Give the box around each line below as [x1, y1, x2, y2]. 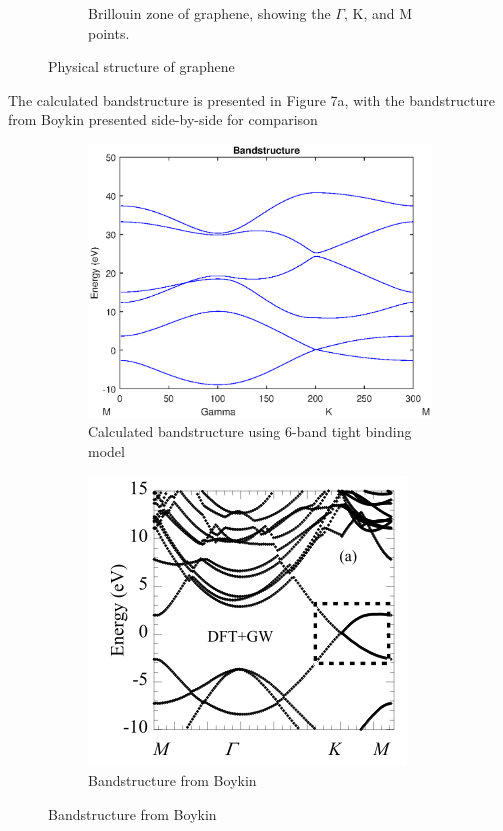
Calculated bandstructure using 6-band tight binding [88, 421, 412, 442]
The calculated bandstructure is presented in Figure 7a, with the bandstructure [8, 89, 495, 110]
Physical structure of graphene [48, 56, 235, 77]
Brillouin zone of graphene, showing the [88, 3, 331, 23]
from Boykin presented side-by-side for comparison [8, 109, 318, 130]
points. [88, 22, 130, 43]
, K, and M [343, 3, 413, 23]
